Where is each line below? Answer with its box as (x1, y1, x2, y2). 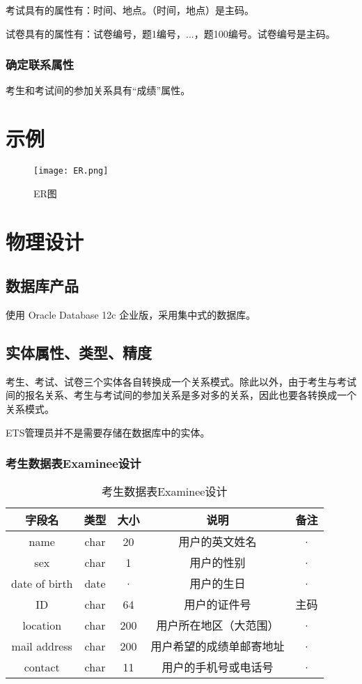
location (22, 616, 62, 633)
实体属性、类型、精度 (6, 341, 152, 363)
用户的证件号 (184, 596, 251, 613)
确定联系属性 (6, 56, 74, 73)
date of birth (11, 575, 73, 591)
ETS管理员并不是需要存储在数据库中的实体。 (6, 425, 210, 439)
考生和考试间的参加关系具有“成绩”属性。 (6, 83, 191, 98)
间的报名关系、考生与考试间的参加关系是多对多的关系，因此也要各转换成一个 (6, 388, 356, 402)
